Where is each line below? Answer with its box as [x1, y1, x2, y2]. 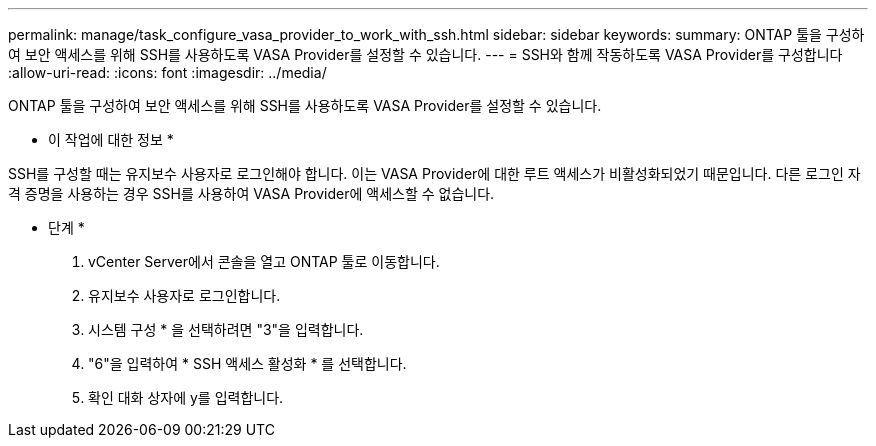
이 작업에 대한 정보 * [48, 131, 174, 148]
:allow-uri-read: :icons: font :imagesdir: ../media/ [8, 64, 327, 81]
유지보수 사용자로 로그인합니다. [88, 287, 281, 304]
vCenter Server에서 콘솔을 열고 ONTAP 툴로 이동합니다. [88, 253, 440, 270]
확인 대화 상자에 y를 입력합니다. [88, 389, 284, 406]
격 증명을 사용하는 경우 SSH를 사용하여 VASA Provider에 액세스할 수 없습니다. [8, 185, 495, 202]
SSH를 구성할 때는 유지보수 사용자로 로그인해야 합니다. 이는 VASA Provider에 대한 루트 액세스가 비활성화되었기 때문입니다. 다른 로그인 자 [8, 165, 861, 182]
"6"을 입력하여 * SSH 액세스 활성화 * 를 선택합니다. [88, 355, 407, 372]
